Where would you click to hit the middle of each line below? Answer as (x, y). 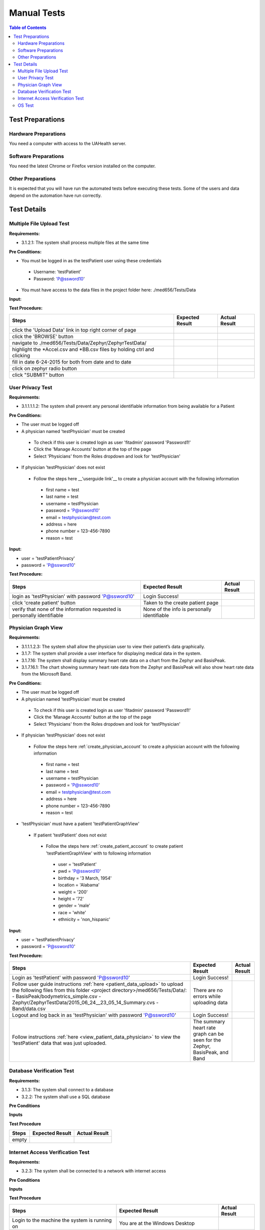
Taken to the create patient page (181, 603)
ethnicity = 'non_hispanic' (84, 920)
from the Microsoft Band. (47, 674)
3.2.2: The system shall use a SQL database (66, 1097)
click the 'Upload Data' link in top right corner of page (74, 330)
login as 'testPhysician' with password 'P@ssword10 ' (73, 596)
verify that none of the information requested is (66, 609)
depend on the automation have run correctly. (55, 195)
